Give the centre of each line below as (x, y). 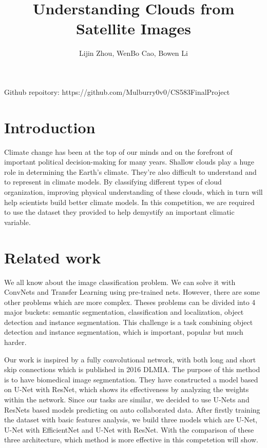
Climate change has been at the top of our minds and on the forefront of (118, 151)
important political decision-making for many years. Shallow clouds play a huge (129, 162)
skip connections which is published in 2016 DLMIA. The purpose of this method (132, 369)
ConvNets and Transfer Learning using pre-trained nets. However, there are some (132, 292)
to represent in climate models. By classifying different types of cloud (113, 182)
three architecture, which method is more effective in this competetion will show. (131, 440)
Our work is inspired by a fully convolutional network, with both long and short (130, 359)
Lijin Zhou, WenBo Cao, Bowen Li (133, 53)
